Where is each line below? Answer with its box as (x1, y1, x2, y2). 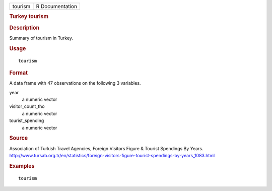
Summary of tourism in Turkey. (9, 35, 73, 41)
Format (9, 69, 28, 76)
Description (9, 24, 40, 31)
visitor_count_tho (9, 103, 45, 109)
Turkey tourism (9, 13, 49, 20)
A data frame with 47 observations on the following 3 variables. (9, 80, 141, 86)
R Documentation (36, 3, 78, 10)
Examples (9, 162, 35, 169)
